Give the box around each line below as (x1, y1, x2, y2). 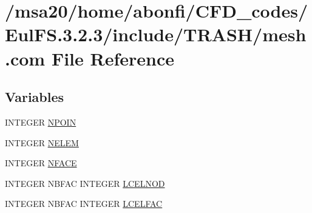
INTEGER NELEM (5, 136, 79, 149)
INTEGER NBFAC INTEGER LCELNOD (5, 177, 165, 189)
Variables (5, 87, 64, 106)
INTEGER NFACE (5, 157, 77, 169)
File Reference (51, 46, 174, 70)
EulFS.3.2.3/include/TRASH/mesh (5, 22, 307, 47)
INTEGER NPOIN (5, 115, 76, 128)
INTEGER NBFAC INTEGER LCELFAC (5, 197, 163, 210)
